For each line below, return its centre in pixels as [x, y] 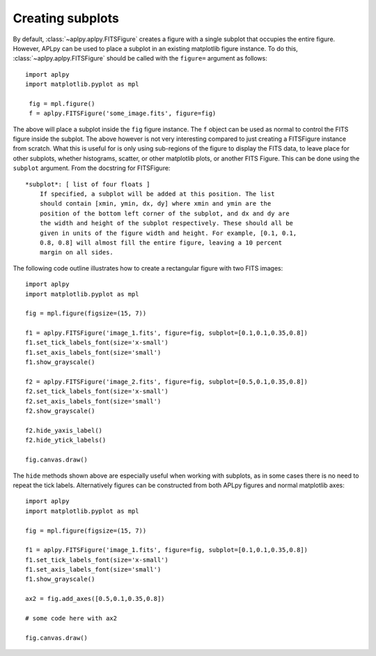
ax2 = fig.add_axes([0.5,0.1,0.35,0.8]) [95, 599]
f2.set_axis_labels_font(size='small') [93, 401]
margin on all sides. [77, 252]
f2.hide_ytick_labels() [66, 440]
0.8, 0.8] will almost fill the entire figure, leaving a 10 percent [161, 243]
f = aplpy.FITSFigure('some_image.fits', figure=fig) [123, 114]
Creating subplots [66, 18]
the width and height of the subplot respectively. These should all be [166, 223]
